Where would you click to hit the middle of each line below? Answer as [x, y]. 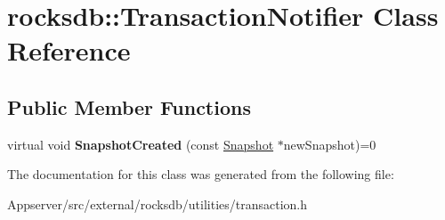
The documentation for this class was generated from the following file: [201, 174]
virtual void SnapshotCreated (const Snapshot [141, 144]
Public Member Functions [129, 106]
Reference [69, 50]
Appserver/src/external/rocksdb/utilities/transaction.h [158, 204]
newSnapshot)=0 [330, 144]
